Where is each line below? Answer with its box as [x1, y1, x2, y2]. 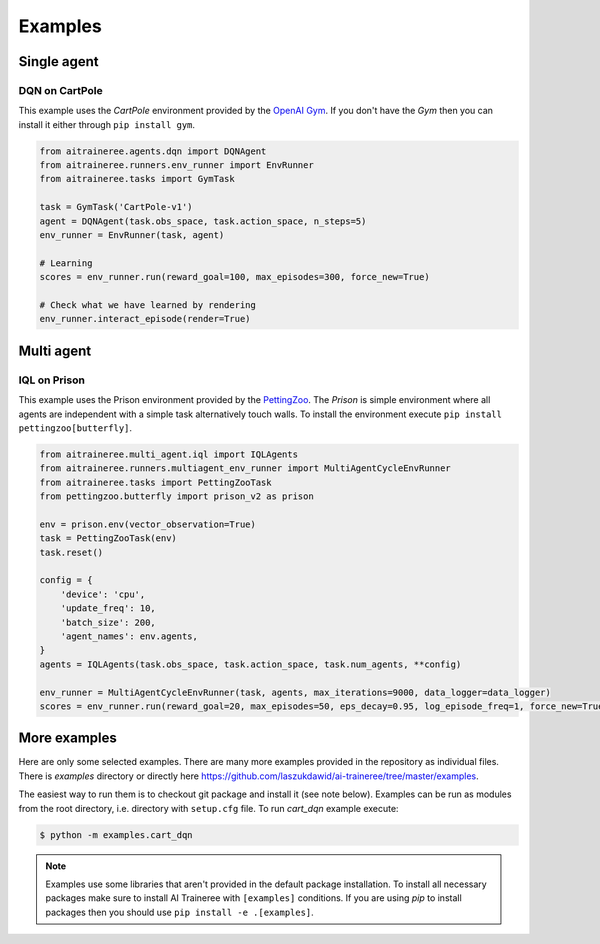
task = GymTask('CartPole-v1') [39, 201, 194, 213]
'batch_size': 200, [60, 616, 157, 628]
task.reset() [39, 546, 104, 558]
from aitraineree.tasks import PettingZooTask [39, 476, 272, 488]
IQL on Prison [18, 373, 85, 387]
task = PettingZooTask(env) [39, 533, 177, 544]
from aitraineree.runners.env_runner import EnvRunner [39, 160, 314, 171]
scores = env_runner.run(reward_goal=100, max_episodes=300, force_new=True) [39, 271, 430, 283]
